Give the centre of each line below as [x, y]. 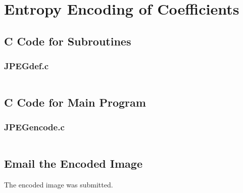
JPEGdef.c [27, 66]
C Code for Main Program [75, 102]
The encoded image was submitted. [59, 184]
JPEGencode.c [34, 127]
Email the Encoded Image [73, 163]
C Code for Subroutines [68, 41]
